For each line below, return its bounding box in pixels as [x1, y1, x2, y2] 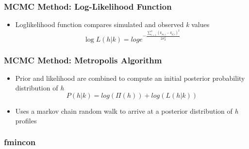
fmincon [4, 136, 36, 148]
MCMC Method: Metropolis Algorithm [4, 54, 162, 66]
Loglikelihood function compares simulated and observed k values [15, 19, 210, 30]
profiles [15, 115, 37, 125]
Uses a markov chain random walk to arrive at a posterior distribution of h [15, 106, 238, 116]
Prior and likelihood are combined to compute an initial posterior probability [15, 73, 245, 83]
